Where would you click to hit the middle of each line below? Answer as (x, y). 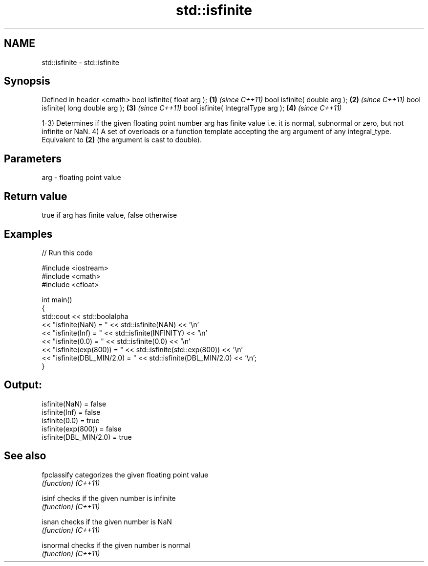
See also (25, 456)
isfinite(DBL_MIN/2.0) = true (87, 437)
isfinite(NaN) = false (74, 404)
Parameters (33, 158)
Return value (36, 196)
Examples (28, 234)
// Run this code (67, 252)
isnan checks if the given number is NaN (107, 521)
